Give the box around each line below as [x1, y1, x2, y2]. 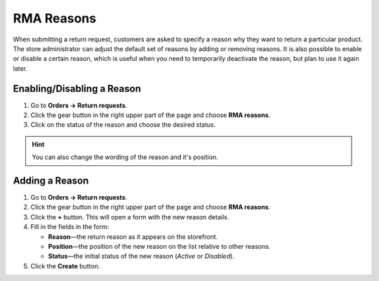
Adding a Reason [13, 175, 89, 186]
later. [13, 64, 28, 73]
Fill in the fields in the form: [30, 223, 109, 231]
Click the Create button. [30, 261, 100, 270]
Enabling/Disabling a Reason [13, 83, 142, 95]
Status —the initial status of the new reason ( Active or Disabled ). [48, 252, 234, 261]
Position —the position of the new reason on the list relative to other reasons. [48, 242, 271, 251]
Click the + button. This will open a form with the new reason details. [30, 212, 230, 221]
